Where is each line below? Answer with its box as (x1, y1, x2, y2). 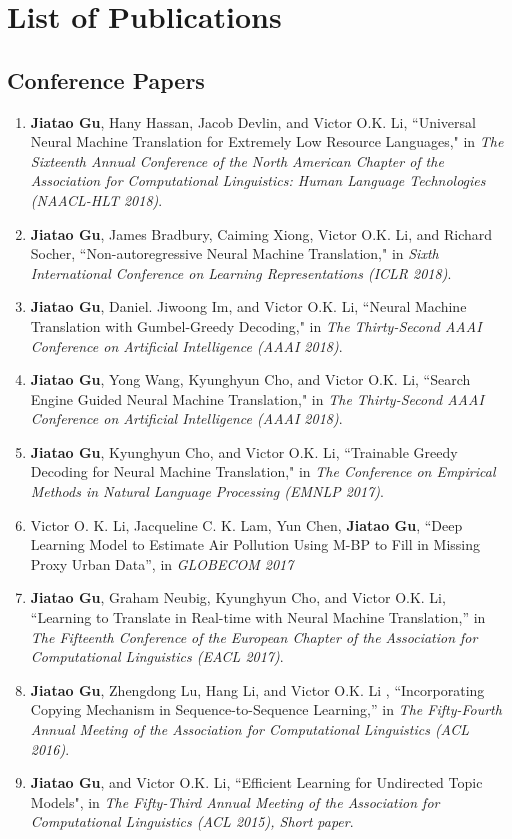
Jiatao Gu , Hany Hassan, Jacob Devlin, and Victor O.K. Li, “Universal (30, 111, 476, 132)
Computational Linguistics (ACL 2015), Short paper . (30, 811, 354, 832)
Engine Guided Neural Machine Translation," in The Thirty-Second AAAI (30, 388, 484, 409)
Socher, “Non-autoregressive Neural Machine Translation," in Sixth (30, 243, 439, 264)
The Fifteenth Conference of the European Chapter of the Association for (30, 626, 478, 647)
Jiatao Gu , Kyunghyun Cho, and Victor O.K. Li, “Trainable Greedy (30, 441, 458, 462)
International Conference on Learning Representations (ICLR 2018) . (30, 262, 452, 283)
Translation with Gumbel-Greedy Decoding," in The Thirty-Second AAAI (30, 315, 482, 336)
